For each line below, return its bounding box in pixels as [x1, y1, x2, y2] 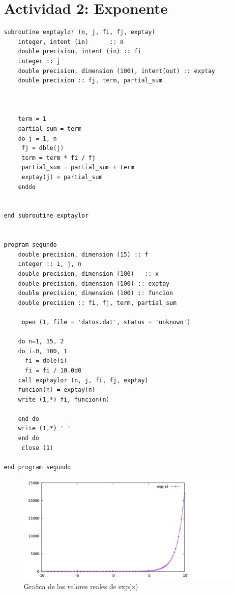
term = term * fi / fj [21, 154, 96, 161]
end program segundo [4, 463, 71, 471]
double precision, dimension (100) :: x [18, 270, 159, 277]
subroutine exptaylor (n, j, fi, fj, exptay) [4, 29, 155, 36]
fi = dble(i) [25, 357, 67, 365]
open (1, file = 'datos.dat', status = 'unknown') [21, 318, 191, 326]
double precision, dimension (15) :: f [18, 251, 148, 258]
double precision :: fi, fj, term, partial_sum [18, 299, 177, 306]
